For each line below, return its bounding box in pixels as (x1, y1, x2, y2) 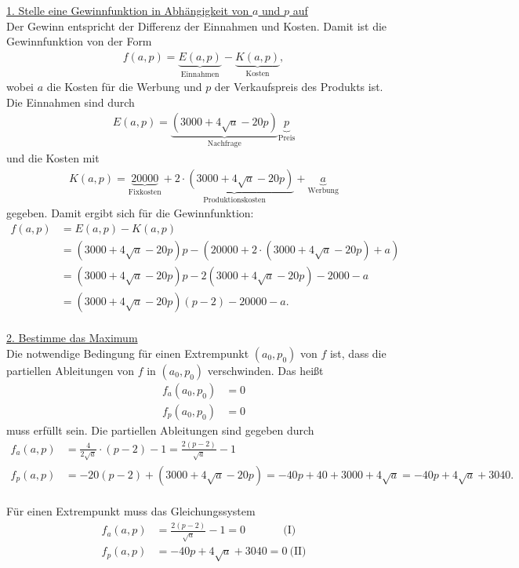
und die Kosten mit (6, 149, 100, 166)
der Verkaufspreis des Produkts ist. (214, 78, 383, 95)
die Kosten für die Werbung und (46, 78, 202, 95)
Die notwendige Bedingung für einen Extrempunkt (6, 344, 249, 361)
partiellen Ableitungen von (6, 362, 135, 378)
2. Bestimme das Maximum (6, 330, 138, 346)
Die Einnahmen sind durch (6, 93, 135, 110)
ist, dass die (329, 344, 387, 361)
